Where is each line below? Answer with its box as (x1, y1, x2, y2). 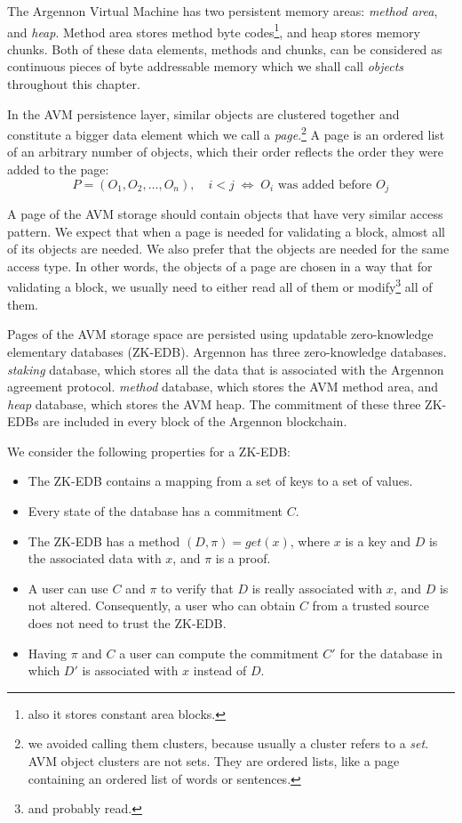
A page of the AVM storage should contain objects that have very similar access (7, 205, 443, 223)
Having (28, 643, 67, 662)
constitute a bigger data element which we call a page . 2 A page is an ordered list (7, 123, 445, 143)
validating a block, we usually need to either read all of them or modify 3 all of (7, 275, 433, 296)
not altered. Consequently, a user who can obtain (28, 596, 296, 615)
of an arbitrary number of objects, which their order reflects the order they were (7, 142, 443, 161)
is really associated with (251, 578, 383, 597)
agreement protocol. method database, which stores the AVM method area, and (7, 377, 439, 396)
